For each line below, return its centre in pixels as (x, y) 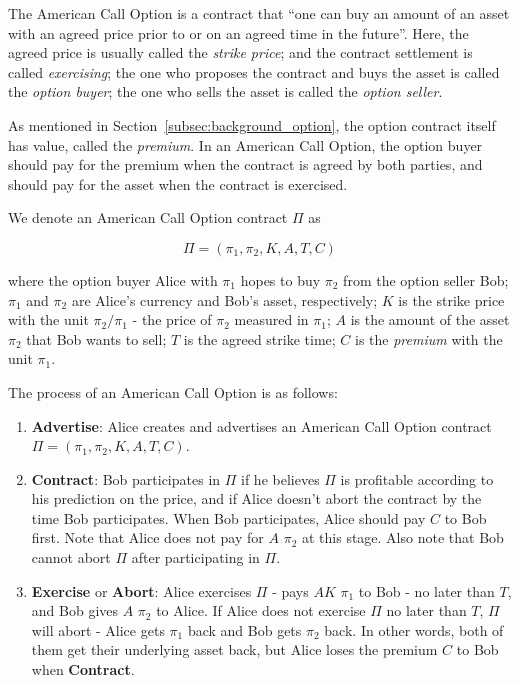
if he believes (280, 478)
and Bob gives (75, 610)
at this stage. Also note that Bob (402, 537)
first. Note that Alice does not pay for (147, 537)
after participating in (195, 557)
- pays (290, 590)
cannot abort (71, 557)
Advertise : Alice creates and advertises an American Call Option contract (261, 425)
